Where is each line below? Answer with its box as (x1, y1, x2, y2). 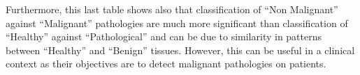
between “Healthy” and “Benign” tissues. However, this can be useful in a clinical (6, 42, 355, 57)
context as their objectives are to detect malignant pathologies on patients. (6, 56, 326, 71)
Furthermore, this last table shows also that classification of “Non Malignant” (6, 2, 338, 16)
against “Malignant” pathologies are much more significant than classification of (6, 15, 348, 30)
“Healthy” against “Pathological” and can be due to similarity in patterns (6, 29, 322, 44)
